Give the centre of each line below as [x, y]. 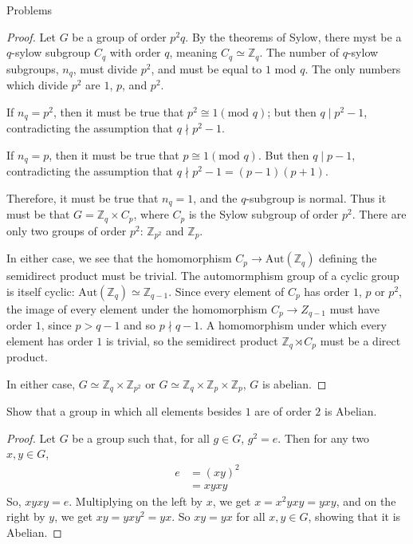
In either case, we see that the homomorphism [119, 258]
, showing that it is [354, 516]
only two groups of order [67, 230]
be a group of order [119, 36]
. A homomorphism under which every [293, 325]
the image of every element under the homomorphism [137, 308]
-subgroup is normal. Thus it [316, 197]
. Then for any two [324, 438]
